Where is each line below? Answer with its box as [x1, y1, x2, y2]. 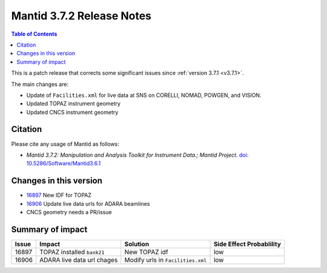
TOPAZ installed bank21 [39, 248, 105, 256]
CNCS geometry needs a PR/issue [26, 209, 112, 216]
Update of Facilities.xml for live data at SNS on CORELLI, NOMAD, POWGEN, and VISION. [26, 91, 262, 99]
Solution [124, 240, 150, 248]
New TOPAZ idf [124, 248, 169, 256]
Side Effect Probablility [213, 240, 282, 248]
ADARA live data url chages [39, 255, 118, 264]
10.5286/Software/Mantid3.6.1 [26, 160, 101, 167]
